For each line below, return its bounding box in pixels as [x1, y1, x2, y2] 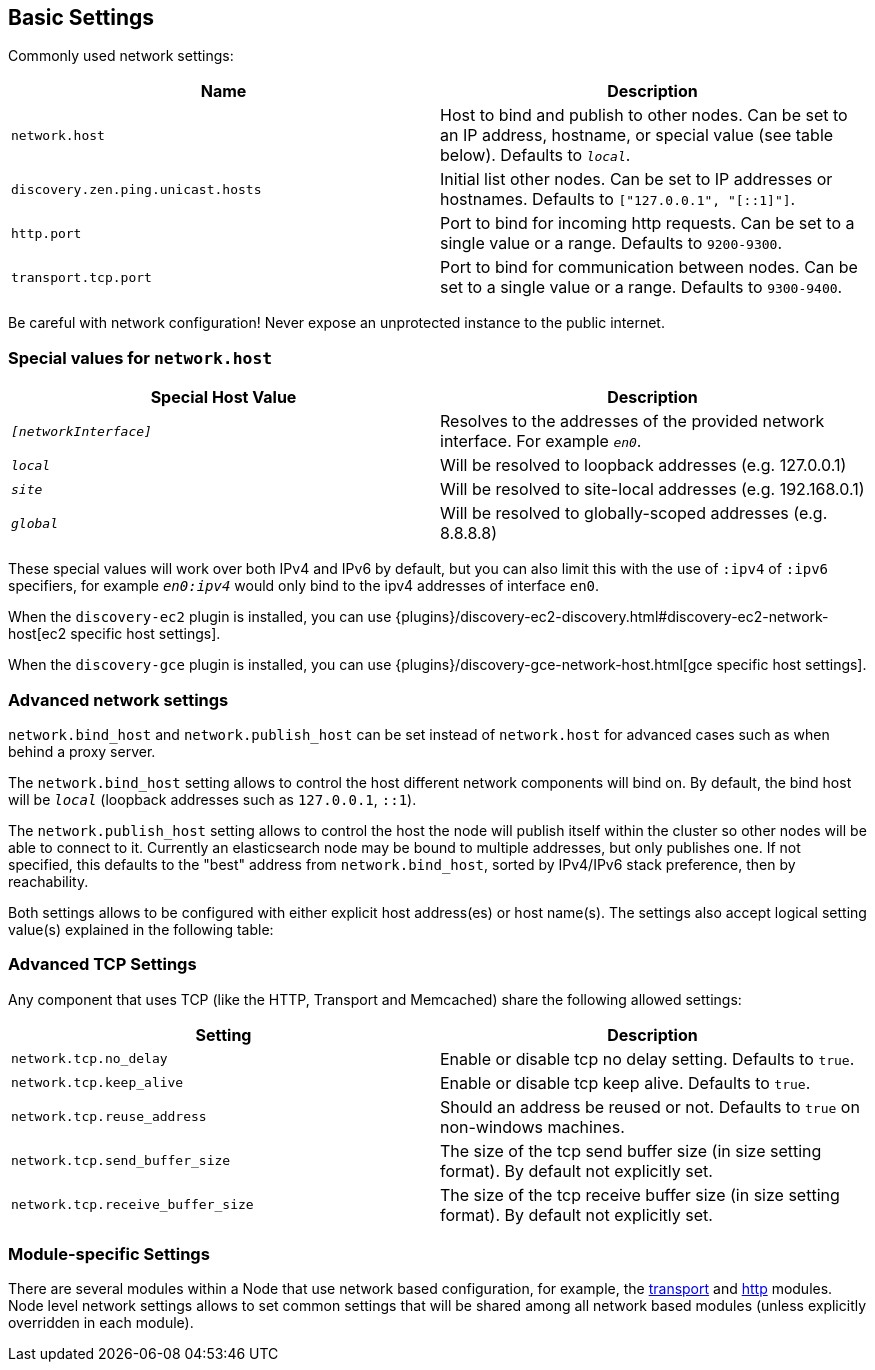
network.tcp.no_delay [11, 1051, 168, 1067]
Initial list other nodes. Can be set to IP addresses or [440, 169, 833, 190]
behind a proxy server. [8, 742, 156, 760]
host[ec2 [8, 625, 67, 643]
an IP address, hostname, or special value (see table [440, 125, 834, 146]
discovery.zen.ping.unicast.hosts [11, 181, 262, 197]
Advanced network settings [8, 689, 229, 710]
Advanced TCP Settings [8, 954, 197, 975]
